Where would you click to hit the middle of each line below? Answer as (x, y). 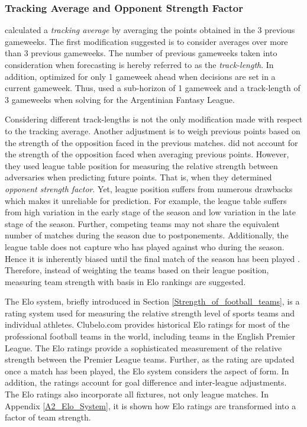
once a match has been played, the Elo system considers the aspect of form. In (147, 371)
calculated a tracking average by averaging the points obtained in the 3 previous (150, 30)
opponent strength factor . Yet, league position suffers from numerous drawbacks (149, 188)
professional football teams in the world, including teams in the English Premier (150, 336)
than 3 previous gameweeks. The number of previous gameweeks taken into (141, 53)
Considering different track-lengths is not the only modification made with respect (154, 119)
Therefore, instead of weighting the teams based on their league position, (137, 270)
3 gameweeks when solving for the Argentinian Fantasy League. (120, 99)
